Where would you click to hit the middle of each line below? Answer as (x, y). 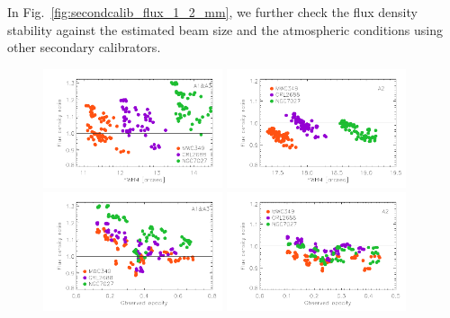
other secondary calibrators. (84, 47)
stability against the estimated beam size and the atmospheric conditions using (225, 29)
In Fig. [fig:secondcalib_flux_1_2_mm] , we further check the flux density (212, 12)
